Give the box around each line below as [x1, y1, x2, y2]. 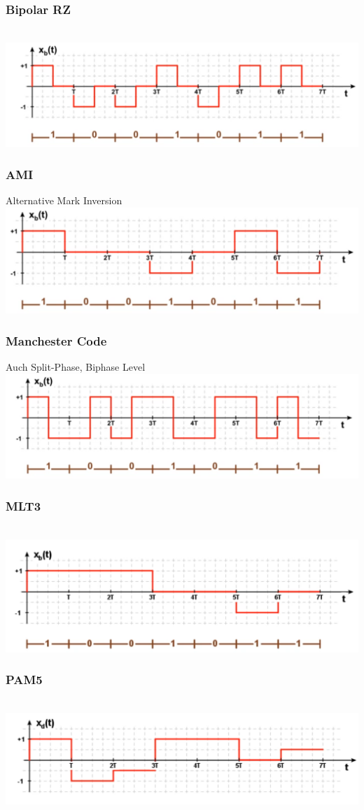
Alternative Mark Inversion [6, 193, 122, 208]
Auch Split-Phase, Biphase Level [6, 360, 146, 374]
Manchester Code [6, 332, 107, 349]
